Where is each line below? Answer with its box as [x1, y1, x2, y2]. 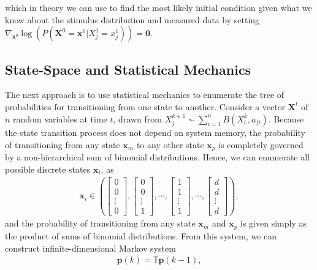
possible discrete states [5, 162, 91, 175]
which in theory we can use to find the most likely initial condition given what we [5, 1, 312, 13]
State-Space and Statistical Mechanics [5, 59, 251, 78]
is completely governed [218, 138, 304, 151]
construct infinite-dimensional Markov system [5, 241, 176, 254]
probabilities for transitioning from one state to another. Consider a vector [5, 100, 286, 113]
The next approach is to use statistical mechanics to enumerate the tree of [5, 88, 285, 101]
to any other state [136, 138, 204, 151]
